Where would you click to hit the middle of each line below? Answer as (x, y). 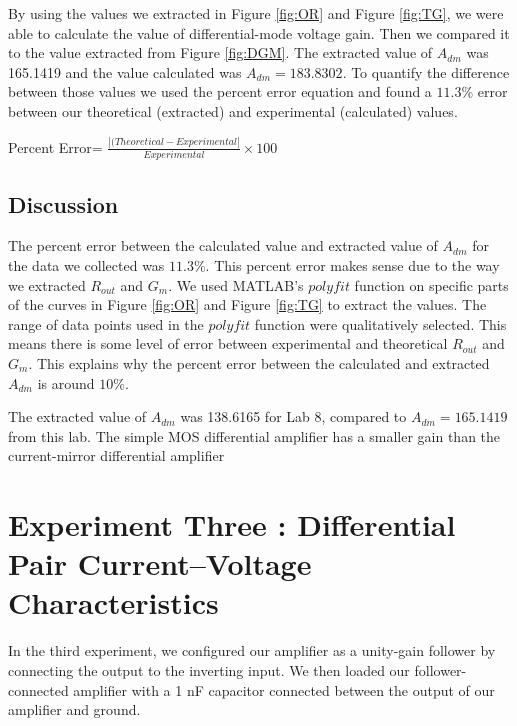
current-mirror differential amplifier (116, 455)
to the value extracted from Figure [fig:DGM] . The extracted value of (220, 52)
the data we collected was (86, 264)
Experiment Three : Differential (232, 524)
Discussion (63, 203)
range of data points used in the (106, 323)
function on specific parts (431, 284)
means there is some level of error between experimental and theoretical (228, 343)
